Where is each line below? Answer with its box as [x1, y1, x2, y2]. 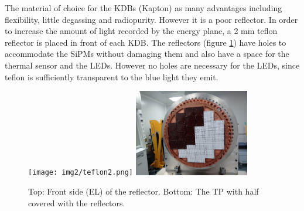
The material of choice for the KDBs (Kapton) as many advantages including [5, 2, 282, 13]
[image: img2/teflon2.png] [28, 168, 133, 177]
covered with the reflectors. [28, 196, 125, 209]
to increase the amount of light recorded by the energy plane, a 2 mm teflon [5, 25, 278, 37]
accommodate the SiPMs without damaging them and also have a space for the [5, 47, 289, 60]
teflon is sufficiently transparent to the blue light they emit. [5, 70, 218, 83]
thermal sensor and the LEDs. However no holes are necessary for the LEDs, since [5, 59, 300, 71]
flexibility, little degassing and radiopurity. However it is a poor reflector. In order [5, 13, 298, 25]
